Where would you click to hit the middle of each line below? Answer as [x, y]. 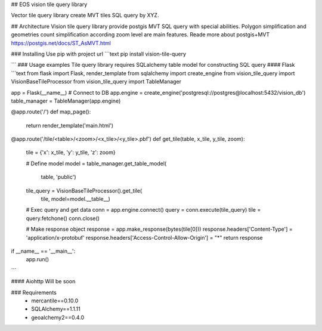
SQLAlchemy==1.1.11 [56, 309]
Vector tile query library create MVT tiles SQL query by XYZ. [85, 16]
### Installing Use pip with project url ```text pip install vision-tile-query [99, 54]
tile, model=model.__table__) [75, 199]
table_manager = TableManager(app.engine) [66, 101]
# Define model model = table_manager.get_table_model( [96, 163]
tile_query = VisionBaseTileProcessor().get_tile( [84, 190]
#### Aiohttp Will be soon [43, 281]
